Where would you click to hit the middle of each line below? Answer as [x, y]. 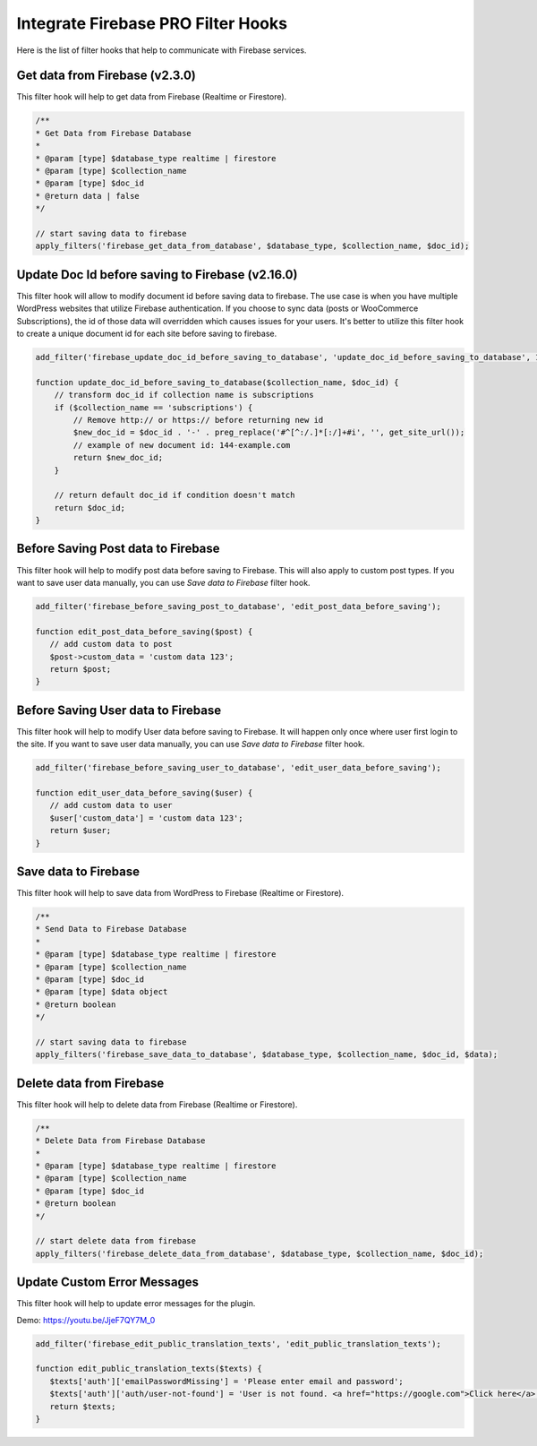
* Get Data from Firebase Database [113, 133]
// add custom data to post [111, 644]
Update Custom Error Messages [108, 1282]
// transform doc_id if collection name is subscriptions [184, 395]
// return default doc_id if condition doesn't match [175, 495]
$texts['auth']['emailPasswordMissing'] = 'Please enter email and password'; [227, 1381]
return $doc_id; [89, 508]
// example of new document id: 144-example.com [182, 445]
